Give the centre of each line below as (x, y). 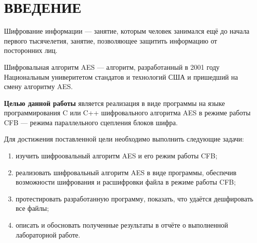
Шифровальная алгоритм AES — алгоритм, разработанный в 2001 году (112, 67)
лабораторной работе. (48, 234)
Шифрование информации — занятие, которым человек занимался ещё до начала (127, 31)
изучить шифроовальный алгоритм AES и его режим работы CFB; (116, 156)
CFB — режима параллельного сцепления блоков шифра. (91, 122)
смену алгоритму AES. (38, 86)
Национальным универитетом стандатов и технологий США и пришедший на (121, 76)
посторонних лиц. (31, 50)
